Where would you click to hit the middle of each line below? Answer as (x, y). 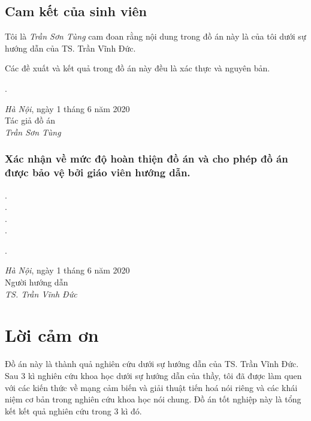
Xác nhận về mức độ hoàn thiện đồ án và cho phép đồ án (147, 159)
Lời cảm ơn (52, 335)
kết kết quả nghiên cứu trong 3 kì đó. (73, 411)
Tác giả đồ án (30, 120)
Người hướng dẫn (37, 282)
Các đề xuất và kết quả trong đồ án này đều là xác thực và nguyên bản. (138, 68)
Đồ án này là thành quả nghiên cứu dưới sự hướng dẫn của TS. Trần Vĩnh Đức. (152, 364)
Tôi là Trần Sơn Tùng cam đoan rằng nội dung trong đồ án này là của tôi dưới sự (155, 36)
